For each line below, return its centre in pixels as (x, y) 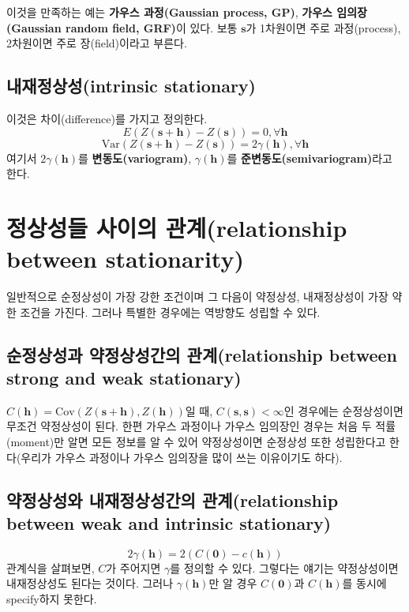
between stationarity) (125, 259)
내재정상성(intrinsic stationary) (131, 86)
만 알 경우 (233, 583)
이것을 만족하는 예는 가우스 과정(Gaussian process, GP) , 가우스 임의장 (187, 12)
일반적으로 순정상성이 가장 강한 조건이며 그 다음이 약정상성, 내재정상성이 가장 (197, 297)
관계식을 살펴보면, (51, 567)
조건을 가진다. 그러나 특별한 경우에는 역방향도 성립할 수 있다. (170, 312)
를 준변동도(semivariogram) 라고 (310, 158)
